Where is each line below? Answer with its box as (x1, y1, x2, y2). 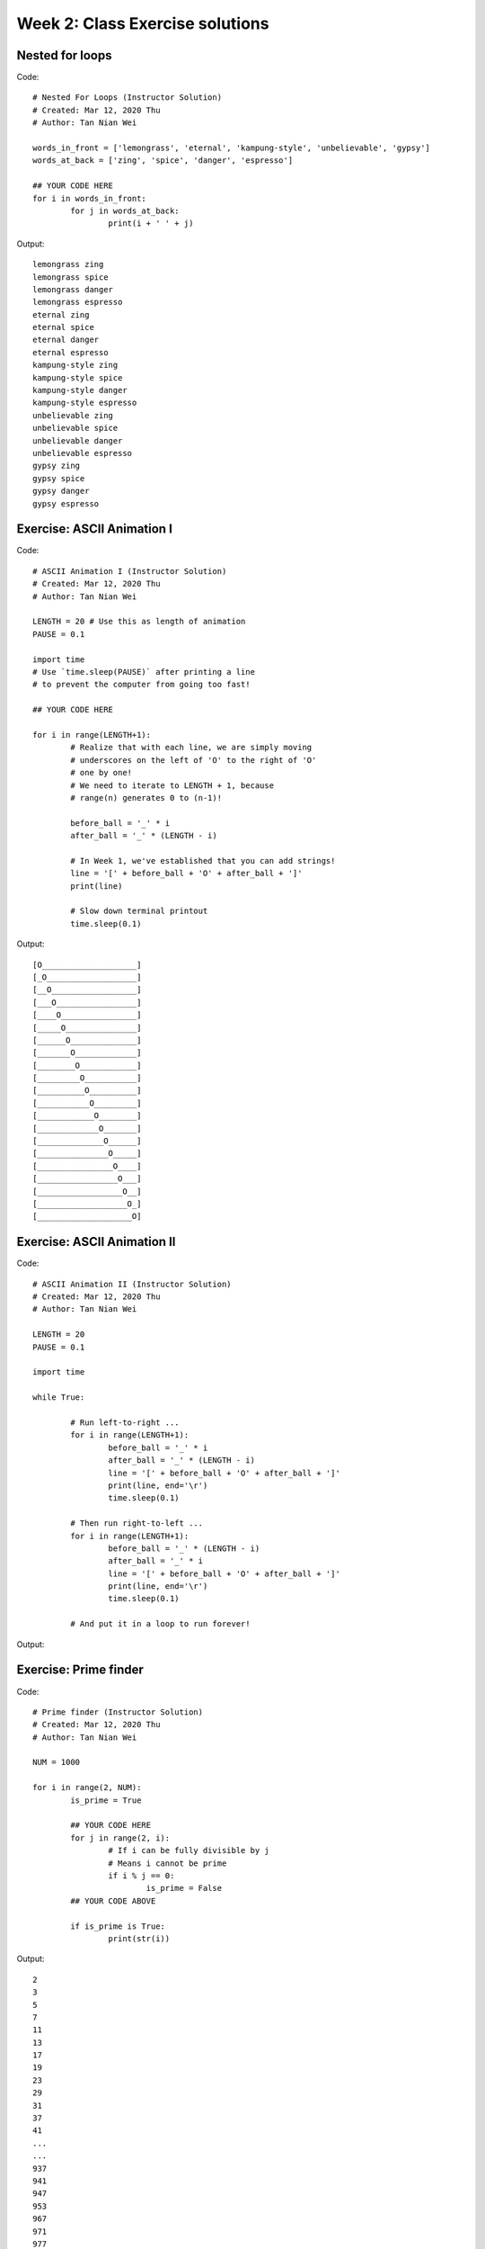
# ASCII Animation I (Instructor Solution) (32, 566, 227, 576)
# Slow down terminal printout (70, 906, 208, 917)
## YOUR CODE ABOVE (70, 1895, 156, 1906)
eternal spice (32, 322, 94, 333)
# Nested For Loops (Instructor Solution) (32, 93, 223, 103)
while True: (32, 1393, 85, 1402)
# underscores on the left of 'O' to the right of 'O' (70, 755, 317, 765)
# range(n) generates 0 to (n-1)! (70, 793, 223, 802)
